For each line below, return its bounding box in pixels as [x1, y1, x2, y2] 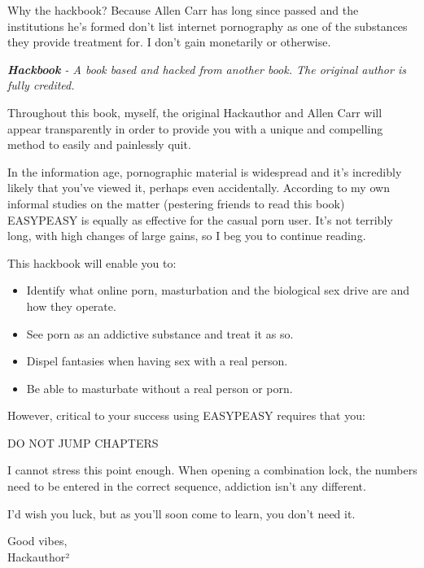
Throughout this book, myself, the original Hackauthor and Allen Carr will [7, 103, 382, 120]
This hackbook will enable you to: [7, 254, 177, 271]
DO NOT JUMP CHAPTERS [7, 434, 159, 451]
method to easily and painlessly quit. [7, 136, 191, 153]
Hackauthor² [7, 548, 70, 565]
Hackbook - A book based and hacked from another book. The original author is [7, 60, 406, 77]
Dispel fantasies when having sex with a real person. [26, 352, 288, 369]
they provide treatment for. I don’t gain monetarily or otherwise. [7, 33, 331, 50]
